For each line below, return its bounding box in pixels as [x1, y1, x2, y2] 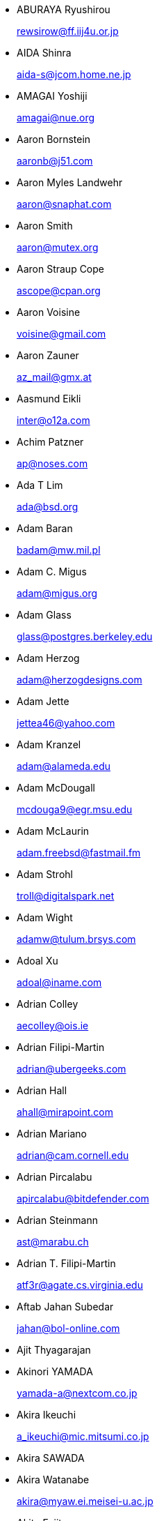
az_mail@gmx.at [17, 371, 92, 383]
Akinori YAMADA [17, 1365, 93, 1377]
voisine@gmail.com [17, 328, 106, 340]
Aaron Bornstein [17, 133, 91, 145]
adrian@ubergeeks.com [17, 1063, 126, 1075]
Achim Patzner [17, 436, 84, 448]
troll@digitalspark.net [17, 890, 115, 902]
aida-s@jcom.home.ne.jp [17, 68, 131, 80]
